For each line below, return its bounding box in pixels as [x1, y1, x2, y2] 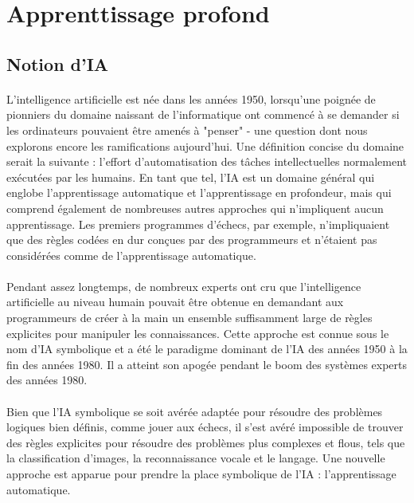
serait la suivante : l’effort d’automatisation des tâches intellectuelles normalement [6, 153, 407, 170]
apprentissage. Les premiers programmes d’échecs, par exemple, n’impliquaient [6, 215, 390, 232]
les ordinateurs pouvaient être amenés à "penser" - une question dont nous [6, 121, 368, 138]
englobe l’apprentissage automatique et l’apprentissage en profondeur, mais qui [6, 184, 392, 201]
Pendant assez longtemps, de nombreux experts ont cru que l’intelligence [6, 277, 361, 294]
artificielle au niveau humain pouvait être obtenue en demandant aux [6, 293, 344, 310]
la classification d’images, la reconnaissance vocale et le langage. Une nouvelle [6, 450, 385, 466]
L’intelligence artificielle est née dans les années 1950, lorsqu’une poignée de [6, 90, 376, 107]
